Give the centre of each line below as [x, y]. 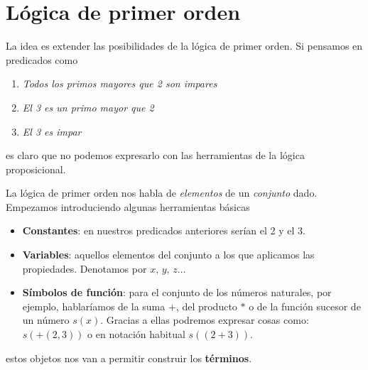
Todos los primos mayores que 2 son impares [120, 83]
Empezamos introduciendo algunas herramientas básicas [128, 206]
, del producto [206, 306]
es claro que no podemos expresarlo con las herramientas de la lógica [155, 155]
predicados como [42, 59]
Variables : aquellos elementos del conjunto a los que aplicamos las [168, 255]
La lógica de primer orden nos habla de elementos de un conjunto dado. [162, 193]
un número [46, 320]
